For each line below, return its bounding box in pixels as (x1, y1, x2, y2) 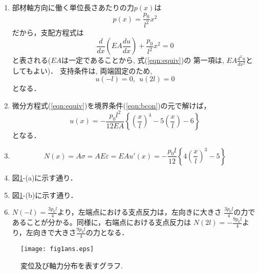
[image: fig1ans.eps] (20, 245, 94, 253)
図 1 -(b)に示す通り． (12, 189, 78, 200)
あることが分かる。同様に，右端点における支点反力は (12, 217, 191, 227)
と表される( (12, 55, 51, 65)
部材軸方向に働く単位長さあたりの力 (12, 2, 134, 12)
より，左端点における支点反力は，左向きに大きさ (57, 207, 222, 217)
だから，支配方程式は (12, 27, 84, 37)
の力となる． (85, 227, 129, 238)
